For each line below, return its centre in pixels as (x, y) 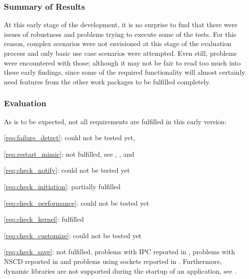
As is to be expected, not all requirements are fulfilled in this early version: (115, 121)
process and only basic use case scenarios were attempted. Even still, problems (120, 53)
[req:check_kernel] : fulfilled (44, 219)
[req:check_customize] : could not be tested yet (73, 235)
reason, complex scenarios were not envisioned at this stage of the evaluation (118, 43)
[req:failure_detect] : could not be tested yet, (70, 138)
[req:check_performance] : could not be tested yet (77, 203)
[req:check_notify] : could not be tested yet (67, 170)
